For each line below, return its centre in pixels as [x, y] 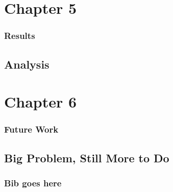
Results [20, 36]
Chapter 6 [41, 102]
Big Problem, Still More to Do [87, 157]
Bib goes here [33, 183]
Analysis [27, 64]
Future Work [31, 129]
